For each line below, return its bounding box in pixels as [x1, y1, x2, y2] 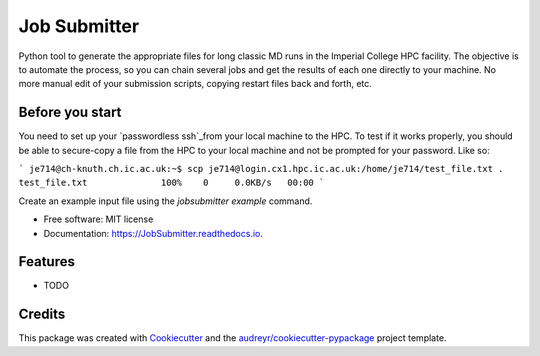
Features [18, 253, 75, 270]
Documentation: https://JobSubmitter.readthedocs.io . [43, 227, 264, 239]
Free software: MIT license [43, 213, 154, 225]
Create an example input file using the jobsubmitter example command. [18, 195, 313, 207]
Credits [18, 306, 66, 323]
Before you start [18, 104, 122, 121]
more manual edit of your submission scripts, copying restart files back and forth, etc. [18, 78, 372, 90]
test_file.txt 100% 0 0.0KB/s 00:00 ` [18, 177, 325, 189]
